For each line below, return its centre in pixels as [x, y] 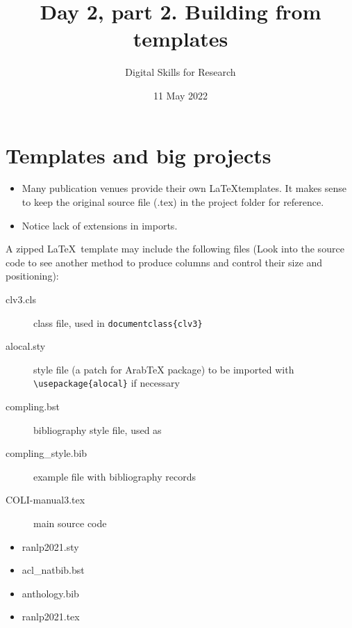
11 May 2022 [181, 95]
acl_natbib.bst [53, 570]
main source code [70, 523]
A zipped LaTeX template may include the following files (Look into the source [175, 249]
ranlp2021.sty [50, 546]
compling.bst [33, 406]
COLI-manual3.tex [45, 500]
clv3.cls [21, 299]
